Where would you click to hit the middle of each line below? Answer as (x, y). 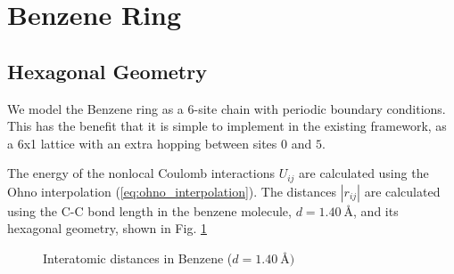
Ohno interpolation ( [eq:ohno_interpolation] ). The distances (172, 191)
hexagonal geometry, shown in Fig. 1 (107, 228)
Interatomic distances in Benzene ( (138, 258)
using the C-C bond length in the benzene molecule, (149, 210)
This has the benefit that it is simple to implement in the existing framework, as (227, 126)
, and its (376, 210)
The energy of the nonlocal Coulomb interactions (141, 173)
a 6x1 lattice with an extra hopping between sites (142, 143)
